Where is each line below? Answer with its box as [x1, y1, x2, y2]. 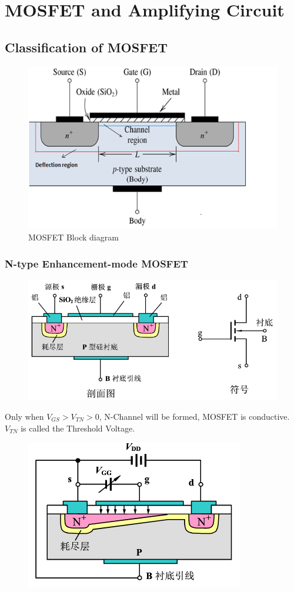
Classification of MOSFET [5, 38, 168, 56]
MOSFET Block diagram [28, 231, 119, 243]
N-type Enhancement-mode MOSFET [5, 256, 188, 270]
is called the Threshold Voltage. [21, 422, 135, 434]
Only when [5, 410, 44, 422]
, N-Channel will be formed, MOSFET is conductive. [99, 410, 290, 422]
